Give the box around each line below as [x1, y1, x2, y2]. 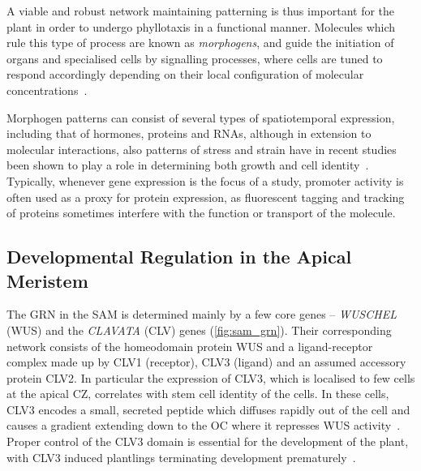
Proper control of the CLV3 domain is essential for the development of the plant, [6, 433, 409, 450]
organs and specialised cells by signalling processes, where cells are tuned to [6, 49, 383, 66]
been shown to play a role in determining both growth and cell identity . [6, 156, 369, 173]
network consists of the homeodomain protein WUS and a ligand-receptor [6, 337, 373, 354]
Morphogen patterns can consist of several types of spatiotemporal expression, [6, 109, 395, 126]
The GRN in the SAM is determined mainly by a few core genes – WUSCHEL [6, 306, 397, 323]
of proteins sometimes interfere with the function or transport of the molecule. [6, 204, 396, 221]
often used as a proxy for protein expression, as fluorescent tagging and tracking [6, 188, 405, 205]
